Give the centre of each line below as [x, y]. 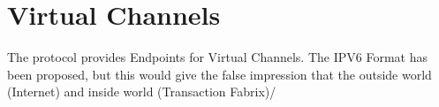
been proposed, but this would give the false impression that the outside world [219, 74]
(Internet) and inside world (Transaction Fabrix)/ [142, 92]
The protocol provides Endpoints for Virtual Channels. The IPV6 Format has [217, 57]
